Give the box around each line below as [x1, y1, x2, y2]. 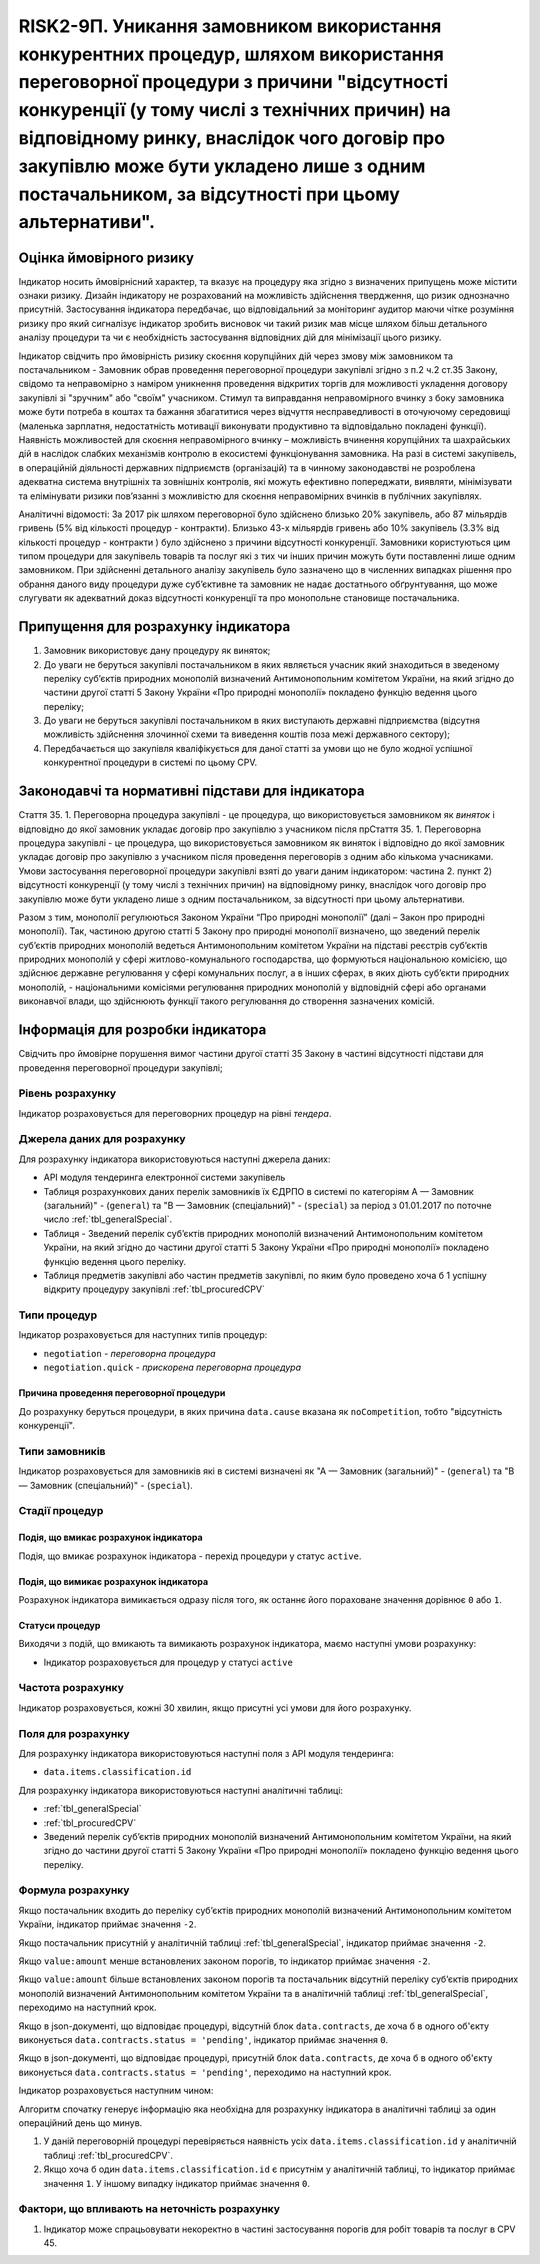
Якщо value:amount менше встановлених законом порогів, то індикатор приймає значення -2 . [18, 1955, 431, 1967]
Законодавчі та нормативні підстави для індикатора [18, 783, 365, 800]
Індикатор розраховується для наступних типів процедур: [18, 1329, 268, 1341]
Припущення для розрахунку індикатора [18, 618, 291, 635]
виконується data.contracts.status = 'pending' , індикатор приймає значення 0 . [18, 2033, 389, 2045]
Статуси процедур [18, 1619, 101, 1631]
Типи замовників [18, 1444, 106, 1458]
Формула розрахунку [18, 1883, 130, 1897]
